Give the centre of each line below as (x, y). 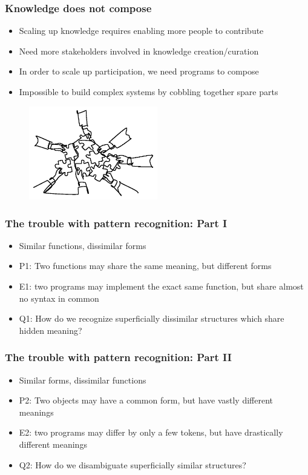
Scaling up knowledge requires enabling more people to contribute (141, 31)
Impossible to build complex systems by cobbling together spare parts (149, 91)
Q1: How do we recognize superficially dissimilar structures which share (152, 318)
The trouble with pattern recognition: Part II (118, 357)
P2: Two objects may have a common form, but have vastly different (146, 400)
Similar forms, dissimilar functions (83, 380)
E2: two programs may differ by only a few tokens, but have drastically (151, 432)
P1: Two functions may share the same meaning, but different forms (145, 266)
